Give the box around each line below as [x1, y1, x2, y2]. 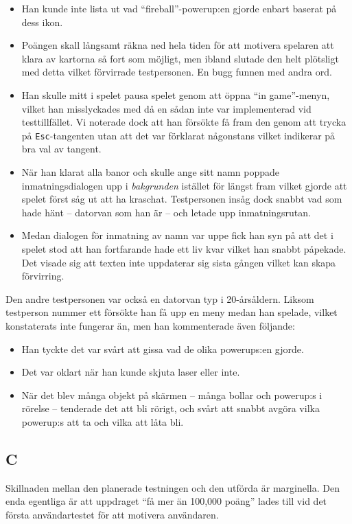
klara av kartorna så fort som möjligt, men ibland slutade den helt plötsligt [21, 51, 339, 65]
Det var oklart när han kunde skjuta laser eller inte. [21, 365, 240, 379]
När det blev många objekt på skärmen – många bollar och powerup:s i [21, 387, 322, 402]
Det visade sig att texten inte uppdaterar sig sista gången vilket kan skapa [21, 255, 336, 269]
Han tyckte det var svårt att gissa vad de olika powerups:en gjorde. [21, 341, 304, 356]
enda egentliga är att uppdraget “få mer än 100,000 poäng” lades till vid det [5, 494, 327, 508]
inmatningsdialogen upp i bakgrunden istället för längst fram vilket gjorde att [21, 178, 347, 192]
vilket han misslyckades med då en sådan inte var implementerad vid [21, 101, 312, 115]
